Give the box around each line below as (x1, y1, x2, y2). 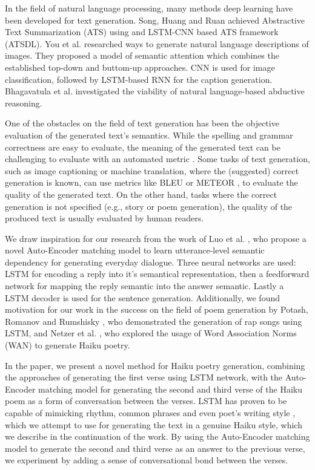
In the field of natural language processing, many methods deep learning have (5, 2, 293, 14)
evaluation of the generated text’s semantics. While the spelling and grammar (5, 128, 293, 141)
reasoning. (5, 96, 42, 109)
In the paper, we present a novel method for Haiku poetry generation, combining (5, 359, 305, 371)
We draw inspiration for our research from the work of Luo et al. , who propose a (5, 232, 307, 244)
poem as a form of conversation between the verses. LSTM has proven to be (5, 394, 287, 407)
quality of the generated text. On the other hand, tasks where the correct (5, 188, 277, 200)
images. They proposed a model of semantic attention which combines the (5, 49, 279, 62)
